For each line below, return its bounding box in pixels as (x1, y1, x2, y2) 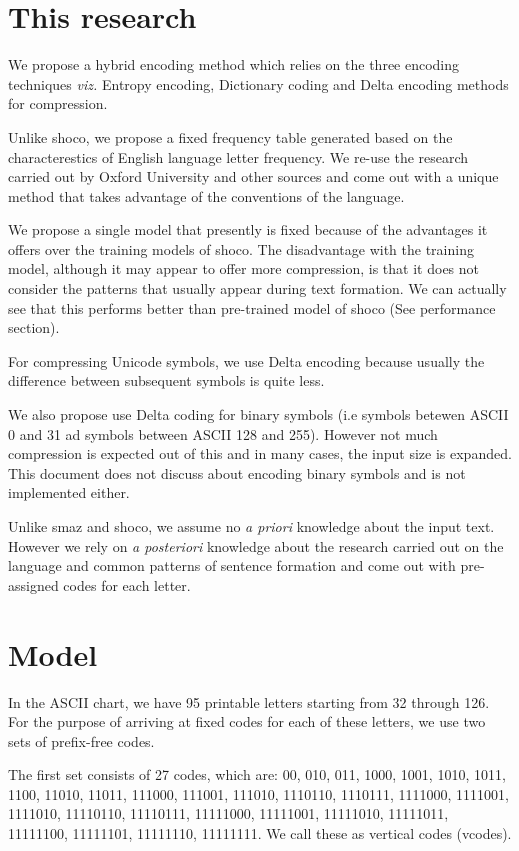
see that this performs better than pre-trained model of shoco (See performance (8, 297, 496, 318)
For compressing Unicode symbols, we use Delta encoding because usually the (8, 350, 485, 371)
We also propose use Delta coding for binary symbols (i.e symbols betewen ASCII (8, 404, 509, 425)
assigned (8, 574, 59, 595)
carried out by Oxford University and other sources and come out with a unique (8, 166, 499, 187)
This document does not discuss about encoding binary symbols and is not (8, 462, 466, 483)
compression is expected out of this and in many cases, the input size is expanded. (8, 443, 512, 464)
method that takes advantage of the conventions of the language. (8, 185, 405, 206)
